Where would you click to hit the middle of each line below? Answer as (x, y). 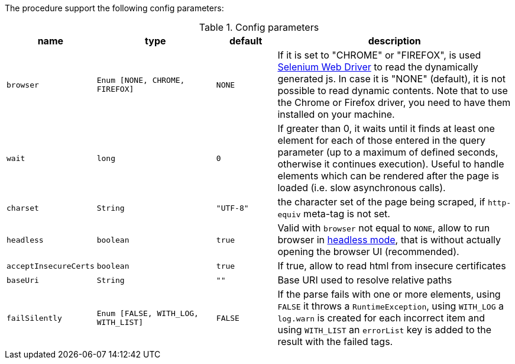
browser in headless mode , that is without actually (389, 240)
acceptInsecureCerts (51, 266)
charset (23, 208)
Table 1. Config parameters (259, 27)
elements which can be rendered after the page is (388, 176)
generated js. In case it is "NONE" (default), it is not (392, 79)
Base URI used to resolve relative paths (365, 280)
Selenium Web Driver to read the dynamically (378, 67)
